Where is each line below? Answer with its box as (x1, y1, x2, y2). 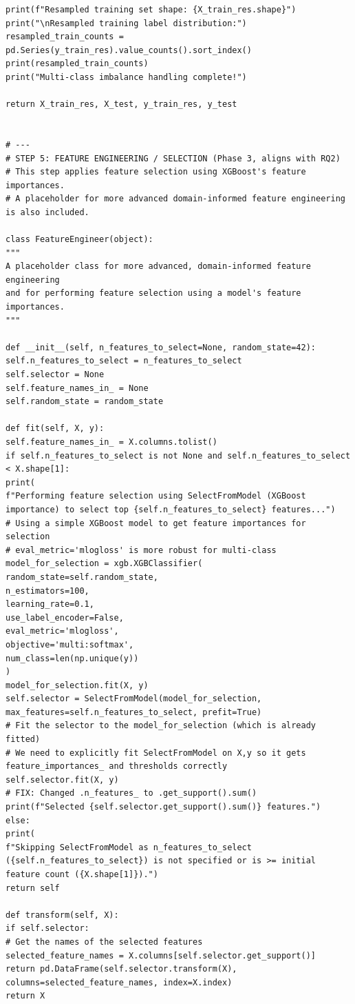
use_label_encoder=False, (6, 612, 124, 623)
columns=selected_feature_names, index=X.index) (6, 977, 233, 987)
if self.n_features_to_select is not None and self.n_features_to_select (6, 450, 351, 461)
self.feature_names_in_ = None (6, 383, 149, 393)
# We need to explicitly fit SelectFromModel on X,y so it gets (6, 747, 306, 758)
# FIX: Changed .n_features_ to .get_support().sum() (6, 788, 257, 799)
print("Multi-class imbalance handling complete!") (6, 72, 247, 82)
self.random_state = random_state (6, 396, 164, 407)
